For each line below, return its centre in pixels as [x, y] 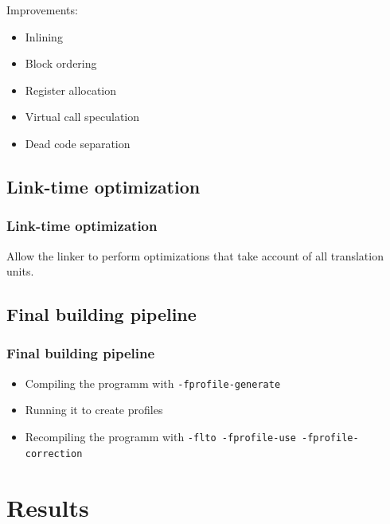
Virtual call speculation [82, 117]
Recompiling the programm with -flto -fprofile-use [160, 436]
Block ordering [61, 63]
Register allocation [71, 90]
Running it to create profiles [94, 410]
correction [54, 454]
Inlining [44, 36]
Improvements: [42, 10]
